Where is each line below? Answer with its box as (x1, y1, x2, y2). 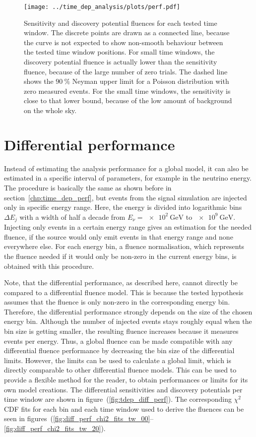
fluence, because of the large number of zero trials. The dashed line (24, 66, 228, 76)
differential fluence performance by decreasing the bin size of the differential (4, 345, 235, 356)
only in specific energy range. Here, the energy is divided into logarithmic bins (4, 202, 242, 212)
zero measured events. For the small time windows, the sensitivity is (24, 85, 231, 96)
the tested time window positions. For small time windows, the (24, 47, 215, 57)
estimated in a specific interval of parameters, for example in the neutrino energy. (4, 173, 252, 183)
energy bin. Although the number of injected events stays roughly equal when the (4, 316, 252, 326)
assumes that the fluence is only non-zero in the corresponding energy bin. (4, 297, 230, 307)
